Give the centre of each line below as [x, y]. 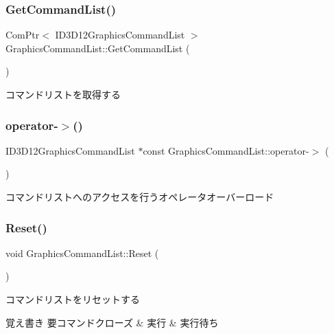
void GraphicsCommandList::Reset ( [82, 253]
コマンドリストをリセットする [73, 299]
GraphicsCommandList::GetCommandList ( [98, 48]
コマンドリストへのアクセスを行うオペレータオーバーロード [140, 197]
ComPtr [23, 35]
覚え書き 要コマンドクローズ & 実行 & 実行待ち [112, 322]
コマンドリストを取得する [63, 94]
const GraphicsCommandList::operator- [226, 150]
